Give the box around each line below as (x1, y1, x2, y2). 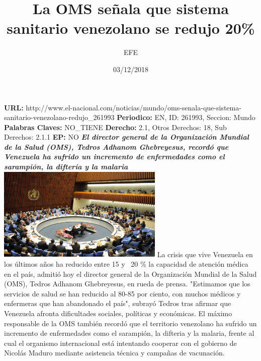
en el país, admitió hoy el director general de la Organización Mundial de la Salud (4, 268, 257, 279)
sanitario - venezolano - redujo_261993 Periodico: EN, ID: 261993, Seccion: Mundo (4, 112, 255, 123)
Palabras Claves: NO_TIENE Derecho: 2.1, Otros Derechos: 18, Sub (4, 122, 227, 132)
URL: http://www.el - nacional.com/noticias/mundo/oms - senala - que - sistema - (4, 102, 241, 112)
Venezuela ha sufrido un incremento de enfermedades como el (4, 151, 225, 162)
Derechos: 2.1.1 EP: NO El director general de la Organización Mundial (4, 132, 249, 142)
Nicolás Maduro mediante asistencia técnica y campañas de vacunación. (4, 347, 225, 358)
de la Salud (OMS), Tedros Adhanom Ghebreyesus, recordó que (4, 141, 229, 152)
